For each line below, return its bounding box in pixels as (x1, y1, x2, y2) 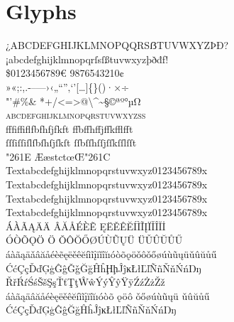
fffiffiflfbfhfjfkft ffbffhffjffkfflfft (6, 121, 133, 136)
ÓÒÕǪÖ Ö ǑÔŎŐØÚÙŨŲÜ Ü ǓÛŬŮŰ (6, 232, 183, 247)
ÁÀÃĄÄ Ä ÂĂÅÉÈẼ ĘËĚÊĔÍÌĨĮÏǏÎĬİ (6, 218, 166, 233)
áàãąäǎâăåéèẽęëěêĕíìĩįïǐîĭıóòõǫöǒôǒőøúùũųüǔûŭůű (6, 247, 217, 262)
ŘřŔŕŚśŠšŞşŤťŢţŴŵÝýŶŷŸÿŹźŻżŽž (6, 274, 165, 289)
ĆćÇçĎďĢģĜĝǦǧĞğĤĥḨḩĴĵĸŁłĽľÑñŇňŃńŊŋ (6, 260, 201, 275)
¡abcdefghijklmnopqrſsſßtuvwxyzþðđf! (6, 51, 169, 66)
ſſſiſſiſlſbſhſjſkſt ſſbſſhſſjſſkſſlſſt (6, 135, 137, 150)
